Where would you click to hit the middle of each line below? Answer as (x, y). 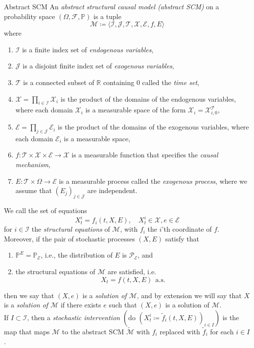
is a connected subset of (59, 82)
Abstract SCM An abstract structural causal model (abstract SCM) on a (112, 6)
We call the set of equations (46, 210)
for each (222, 331)
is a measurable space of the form (136, 110)
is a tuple (107, 16)
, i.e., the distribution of (77, 255)
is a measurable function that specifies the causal (145, 155)
